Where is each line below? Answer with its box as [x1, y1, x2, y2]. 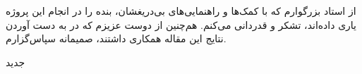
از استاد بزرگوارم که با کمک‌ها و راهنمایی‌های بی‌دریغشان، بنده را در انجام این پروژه [6, 4, 356, 18]
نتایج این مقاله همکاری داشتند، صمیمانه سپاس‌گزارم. [6, 31, 227, 46]
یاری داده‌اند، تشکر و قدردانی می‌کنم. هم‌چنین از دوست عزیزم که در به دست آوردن [6, 17, 357, 32]
